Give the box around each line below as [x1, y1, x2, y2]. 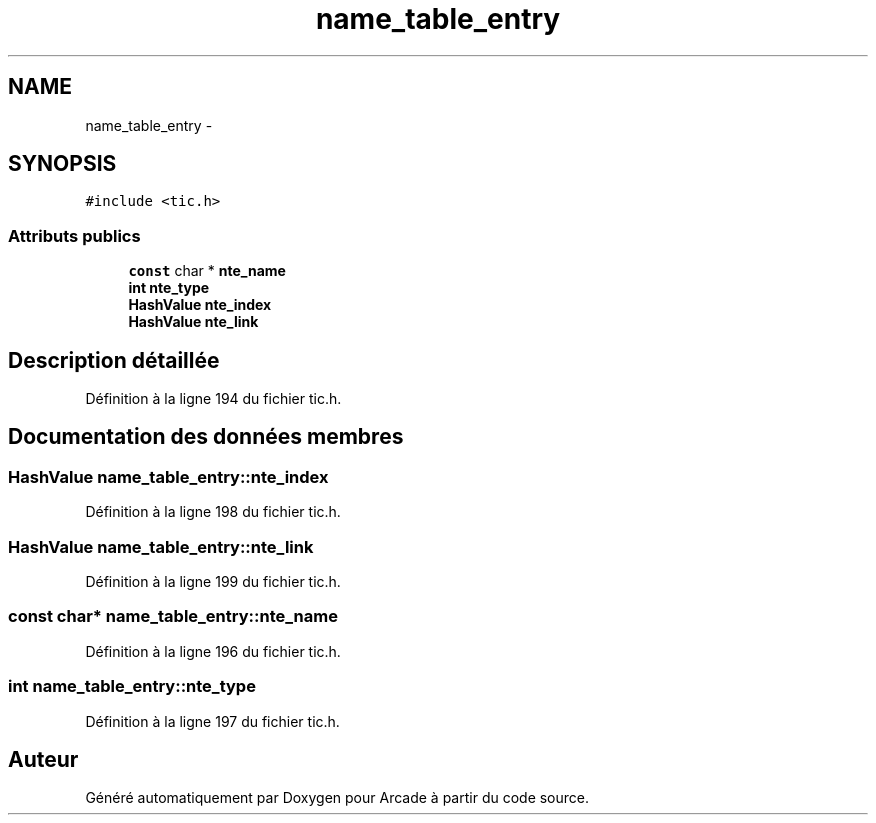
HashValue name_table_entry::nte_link [8, 536, 314, 557]
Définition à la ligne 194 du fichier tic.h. [85, 390, 342, 408]
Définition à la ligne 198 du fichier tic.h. [85, 503, 341, 521]
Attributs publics [8, 225, 141, 246]
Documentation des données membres [8, 424, 404, 450]
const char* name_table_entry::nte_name [8, 606, 338, 627]
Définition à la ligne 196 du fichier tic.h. [85, 642, 341, 660]
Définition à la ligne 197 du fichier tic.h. [85, 712, 340, 730]
